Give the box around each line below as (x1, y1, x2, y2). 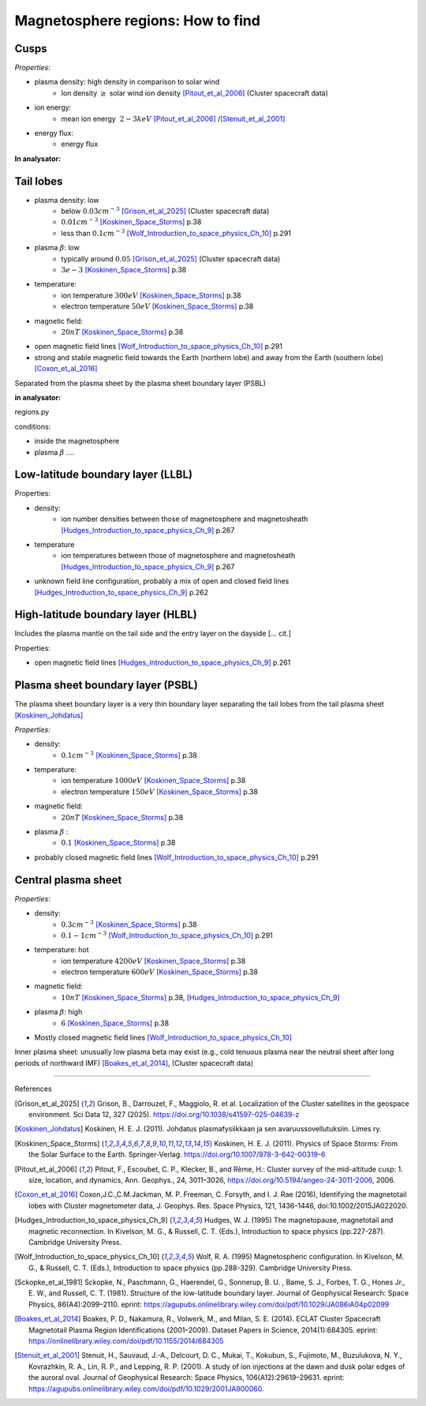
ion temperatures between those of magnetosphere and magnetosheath (61, 551, 296, 561)
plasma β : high (34, 1007, 83, 1017)
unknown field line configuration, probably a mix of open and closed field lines (34, 576, 290, 586)
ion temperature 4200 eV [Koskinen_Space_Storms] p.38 (61, 956, 246, 965)
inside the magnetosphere (34, 437, 120, 446)
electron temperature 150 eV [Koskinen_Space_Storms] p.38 (61, 786, 258, 797)
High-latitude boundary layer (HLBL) (14, 608, 197, 621)
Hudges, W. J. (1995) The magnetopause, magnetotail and (204, 1216, 394, 1225)
